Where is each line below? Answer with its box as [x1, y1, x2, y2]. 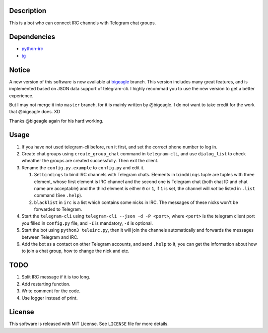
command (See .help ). [34, 193, 83, 199]
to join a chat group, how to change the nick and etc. [21, 248, 130, 254]
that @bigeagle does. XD [9, 109, 61, 115]
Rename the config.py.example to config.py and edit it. [21, 164, 145, 171]
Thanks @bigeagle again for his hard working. [9, 118, 104, 124]
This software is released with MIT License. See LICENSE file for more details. [9, 321, 169, 327]
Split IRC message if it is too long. [21, 274, 90, 280]
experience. [9, 92, 34, 99]
